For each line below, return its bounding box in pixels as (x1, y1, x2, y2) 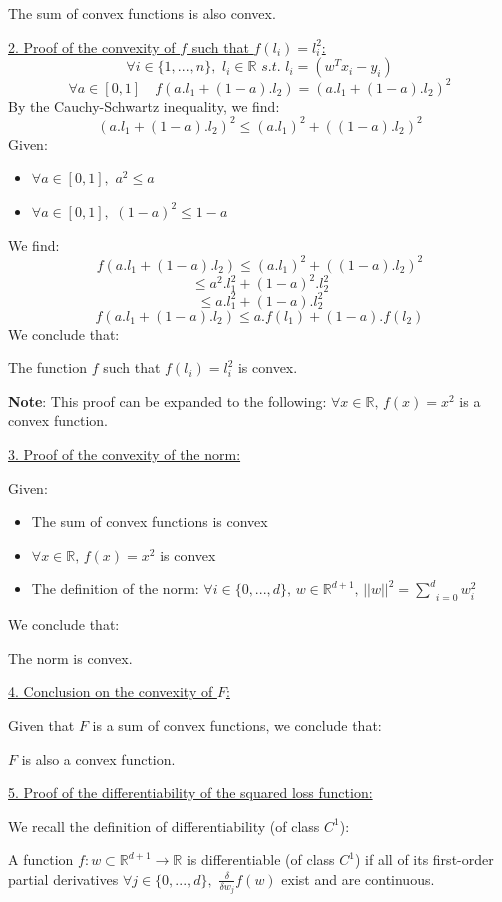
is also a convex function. (21, 748, 176, 769)
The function (8, 357, 87, 378)
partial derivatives (8, 868, 119, 889)
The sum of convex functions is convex (31, 511, 268, 532)
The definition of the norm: (31, 578, 199, 599)
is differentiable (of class (186, 849, 335, 870)
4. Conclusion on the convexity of (8, 681, 213, 702)
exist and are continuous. (281, 868, 435, 889)
